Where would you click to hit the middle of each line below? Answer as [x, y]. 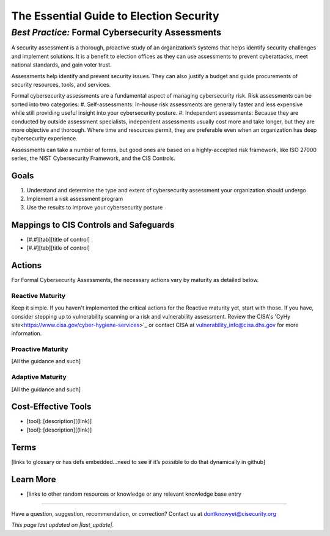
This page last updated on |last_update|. [63, 525]
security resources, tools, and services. [61, 84]
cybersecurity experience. [44, 139]
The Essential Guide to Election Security [115, 16]
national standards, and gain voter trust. [62, 65]
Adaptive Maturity [39, 377]
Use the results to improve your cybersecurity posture [95, 207]
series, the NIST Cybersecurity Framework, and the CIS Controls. [93, 158]
